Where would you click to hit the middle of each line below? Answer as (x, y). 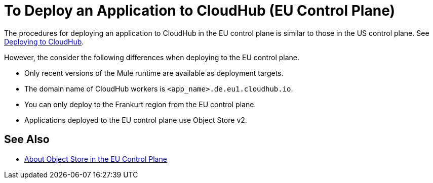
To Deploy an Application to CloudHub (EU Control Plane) (200, 11)
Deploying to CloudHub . (44, 41)
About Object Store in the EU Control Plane (96, 159)
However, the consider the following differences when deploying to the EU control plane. (152, 57)
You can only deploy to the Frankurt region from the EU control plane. (140, 104)
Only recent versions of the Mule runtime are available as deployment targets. (154, 73)
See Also (27, 140)
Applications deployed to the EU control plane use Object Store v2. (136, 120)
